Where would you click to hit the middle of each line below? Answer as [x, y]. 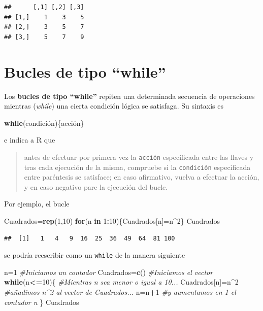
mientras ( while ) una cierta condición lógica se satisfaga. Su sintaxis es [114, 106]
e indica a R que [30, 140]
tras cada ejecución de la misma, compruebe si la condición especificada [137, 167]
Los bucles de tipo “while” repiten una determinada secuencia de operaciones [129, 96]
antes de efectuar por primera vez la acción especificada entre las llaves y [139, 157]
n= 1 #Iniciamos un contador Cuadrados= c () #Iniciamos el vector [109, 272]
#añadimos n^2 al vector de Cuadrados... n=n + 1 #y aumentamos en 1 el [120, 292]
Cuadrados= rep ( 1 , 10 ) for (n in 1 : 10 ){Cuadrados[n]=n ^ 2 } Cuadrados [112, 220]
